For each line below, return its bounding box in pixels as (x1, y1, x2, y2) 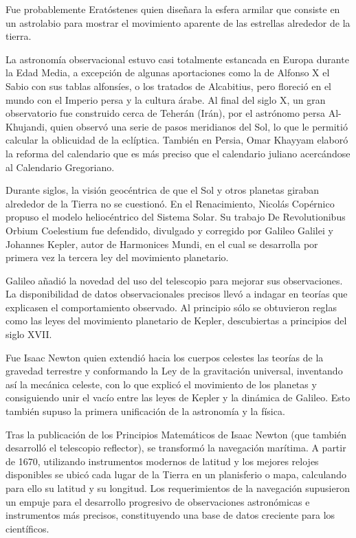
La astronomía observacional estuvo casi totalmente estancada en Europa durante (5, 52, 349, 66)
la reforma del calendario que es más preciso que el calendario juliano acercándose (5, 146, 351, 160)
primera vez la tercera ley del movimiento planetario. (5, 250, 229, 265)
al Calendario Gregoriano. (5, 159, 115, 174)
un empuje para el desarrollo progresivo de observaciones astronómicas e (5, 494, 310, 508)
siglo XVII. (5, 327, 52, 341)
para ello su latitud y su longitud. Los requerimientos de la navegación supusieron (5, 481, 350, 495)
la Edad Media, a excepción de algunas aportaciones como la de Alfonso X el (5, 65, 330, 80)
